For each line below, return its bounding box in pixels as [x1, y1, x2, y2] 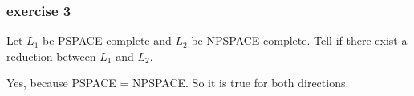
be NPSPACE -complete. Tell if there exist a [191, 32, 408, 49]
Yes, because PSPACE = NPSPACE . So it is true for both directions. [6, 74, 349, 91]
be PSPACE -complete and [42, 32, 172, 49]
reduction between [6, 47, 96, 64]
